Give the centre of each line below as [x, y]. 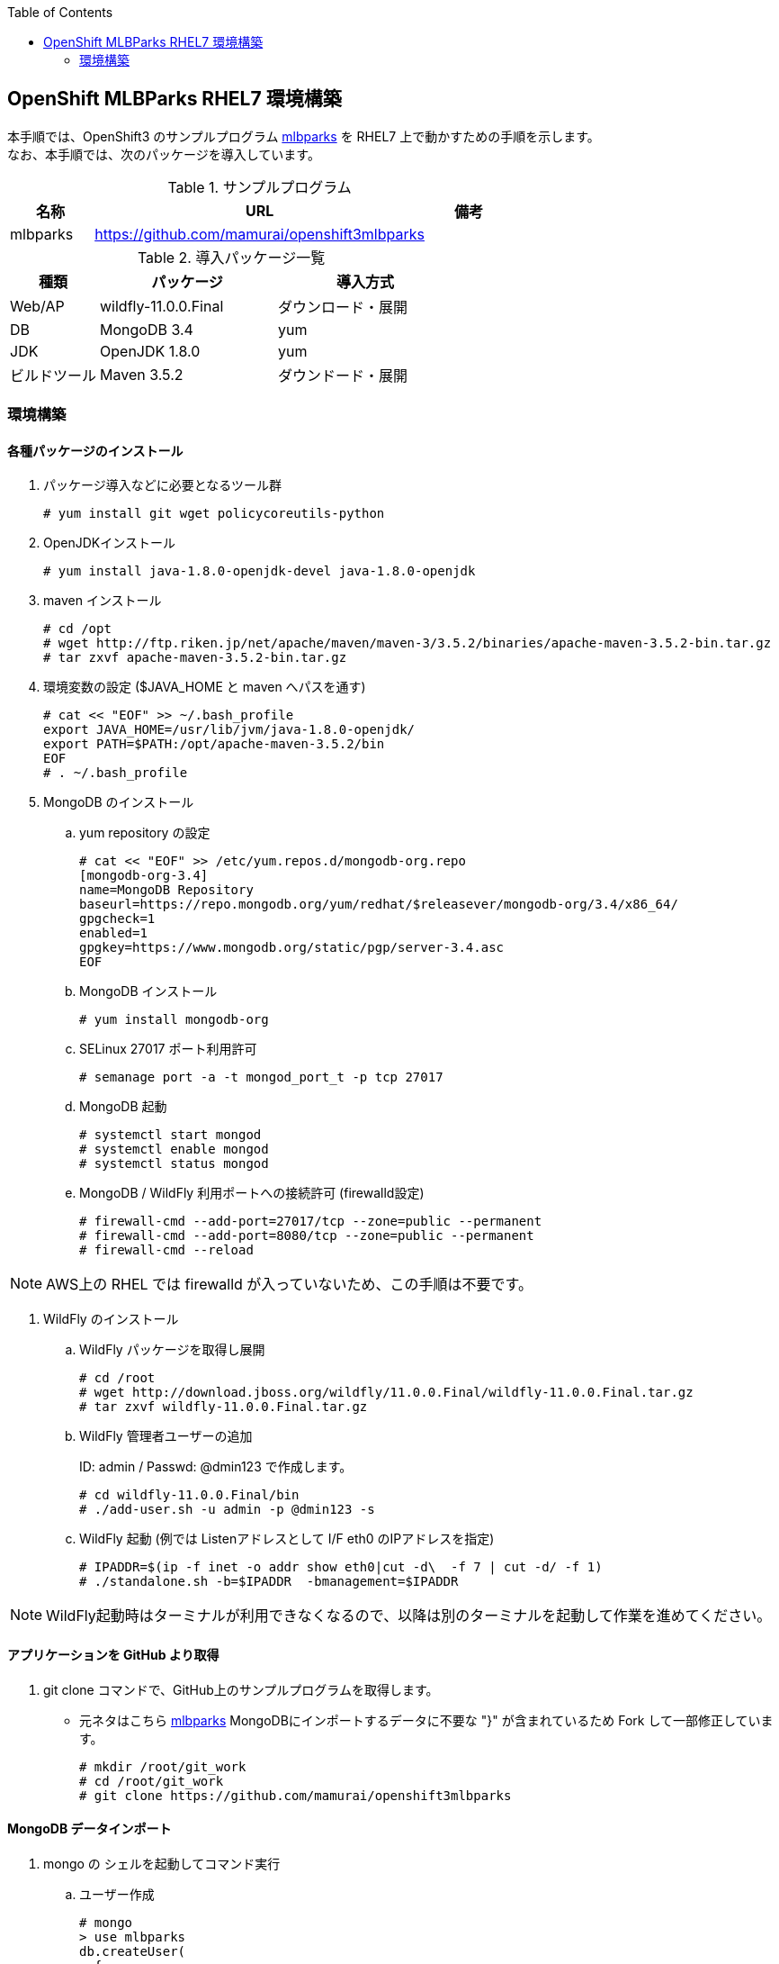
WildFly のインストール [111, 1319]
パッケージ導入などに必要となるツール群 [163, 485]
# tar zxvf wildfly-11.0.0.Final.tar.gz [224, 1407]
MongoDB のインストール [119, 802]
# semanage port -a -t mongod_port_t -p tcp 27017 [261, 1077]
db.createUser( [133, 1951]
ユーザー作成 [117, 1894]
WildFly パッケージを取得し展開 [172, 1350]
